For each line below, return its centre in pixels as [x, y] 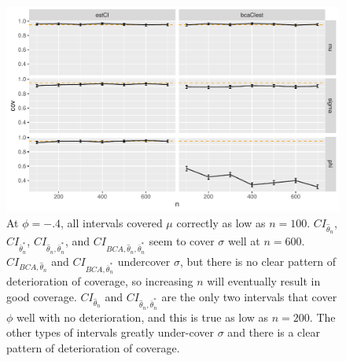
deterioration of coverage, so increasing [100, 281]
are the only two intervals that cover [249, 297]
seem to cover [182, 241]
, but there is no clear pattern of [258, 261]
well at [244, 241]
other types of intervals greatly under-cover [110, 332]
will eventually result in [264, 281]
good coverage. [42, 297]
